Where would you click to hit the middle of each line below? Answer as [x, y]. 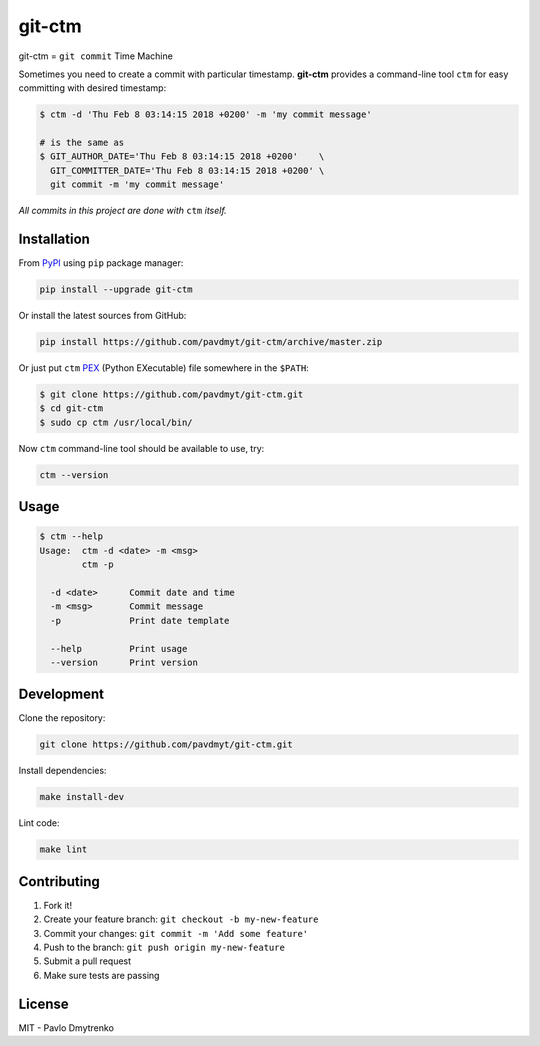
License [43, 1003]
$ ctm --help [71, 536]
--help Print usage [119, 648]
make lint [63, 849]
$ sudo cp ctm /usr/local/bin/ [116, 422]
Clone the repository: [62, 718]
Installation [54, 239]
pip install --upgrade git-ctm [116, 289]
